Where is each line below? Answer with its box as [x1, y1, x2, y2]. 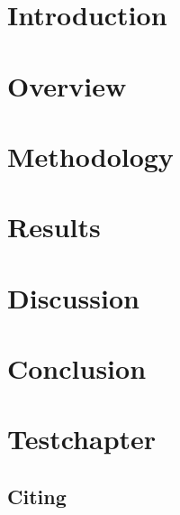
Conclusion [7, 350, 147, 387]
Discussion [7, 279, 139, 316]
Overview [7, 67, 127, 104]
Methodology [7, 137, 174, 174]
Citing [7, 483, 67, 510]
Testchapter [7, 420, 157, 457]
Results [7, 208, 101, 245]
